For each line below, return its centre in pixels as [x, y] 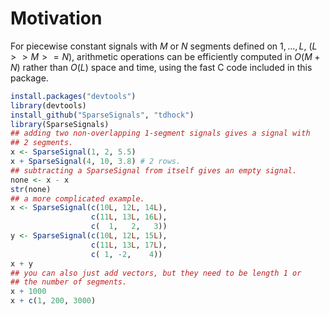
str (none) [31, 189]
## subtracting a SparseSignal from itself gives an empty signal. [154, 170]
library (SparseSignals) [60, 124]
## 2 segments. [42, 143]
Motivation [56, 18]
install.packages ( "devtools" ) [73, 96]
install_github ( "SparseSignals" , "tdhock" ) [102, 115]
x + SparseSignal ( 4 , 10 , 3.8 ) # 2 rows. [96, 162]
